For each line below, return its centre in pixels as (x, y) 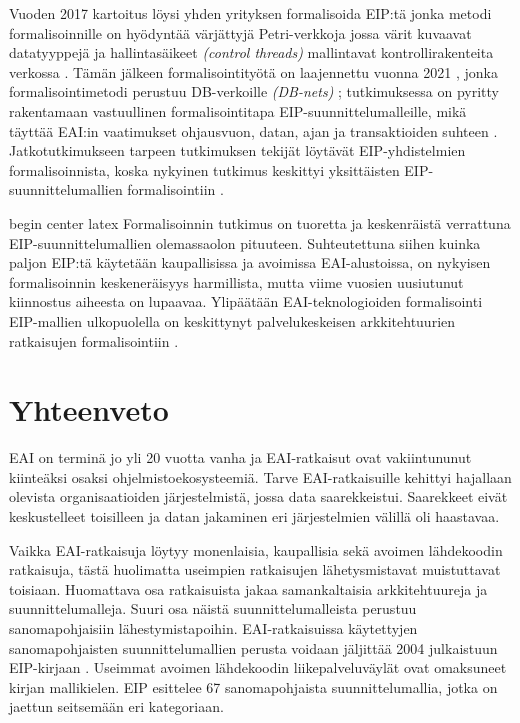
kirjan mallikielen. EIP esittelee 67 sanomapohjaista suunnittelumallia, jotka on (253, 686)
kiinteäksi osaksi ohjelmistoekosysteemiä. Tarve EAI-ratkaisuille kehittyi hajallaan (260, 476)
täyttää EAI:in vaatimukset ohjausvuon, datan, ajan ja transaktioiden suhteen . (253, 130)
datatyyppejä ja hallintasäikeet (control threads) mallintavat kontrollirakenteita (251, 52)
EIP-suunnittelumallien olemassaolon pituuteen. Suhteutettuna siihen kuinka (245, 242)
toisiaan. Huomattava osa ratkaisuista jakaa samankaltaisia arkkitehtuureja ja (248, 588)
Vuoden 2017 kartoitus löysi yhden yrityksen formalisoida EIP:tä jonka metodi (250, 13)
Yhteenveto (89, 409)
